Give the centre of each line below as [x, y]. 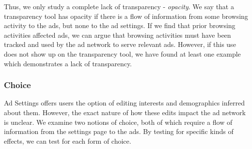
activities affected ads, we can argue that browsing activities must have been [118, 35]
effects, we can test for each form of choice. [68, 141]
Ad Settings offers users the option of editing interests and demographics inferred [124, 103]
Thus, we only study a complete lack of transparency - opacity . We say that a [119, 6]
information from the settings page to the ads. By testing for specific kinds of [119, 131]
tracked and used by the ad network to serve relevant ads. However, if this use [120, 44]
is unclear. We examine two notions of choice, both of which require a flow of [118, 122]
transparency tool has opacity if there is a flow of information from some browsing [126, 16]
